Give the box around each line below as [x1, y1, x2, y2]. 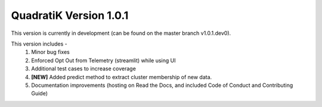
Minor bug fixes [31, 48, 70, 56]
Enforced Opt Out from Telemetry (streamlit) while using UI [31, 57, 176, 64]
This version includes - [11, 40, 68, 47]
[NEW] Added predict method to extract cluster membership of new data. [31, 73, 212, 80]
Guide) [31, 90, 48, 97]
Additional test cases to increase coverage [31, 65, 137, 72]
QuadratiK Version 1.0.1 [11, 9, 129, 22]
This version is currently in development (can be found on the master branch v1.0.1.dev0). [11, 30, 231, 37]
